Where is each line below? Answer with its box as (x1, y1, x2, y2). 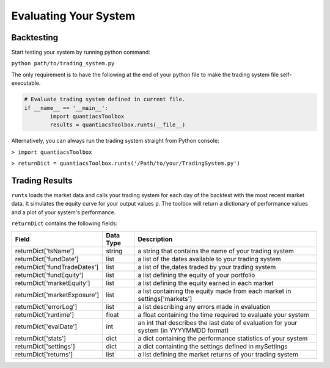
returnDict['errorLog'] (15, 302, 78, 311)
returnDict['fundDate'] (15, 254, 79, 263)
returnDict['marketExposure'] (15, 290, 100, 299)
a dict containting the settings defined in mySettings (137, 342, 288, 350)
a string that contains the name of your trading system (137, 247, 295, 255)
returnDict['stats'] (15, 334, 67, 342)
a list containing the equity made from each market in (137, 287, 291, 295)
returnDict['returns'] (15, 350, 73, 358)
